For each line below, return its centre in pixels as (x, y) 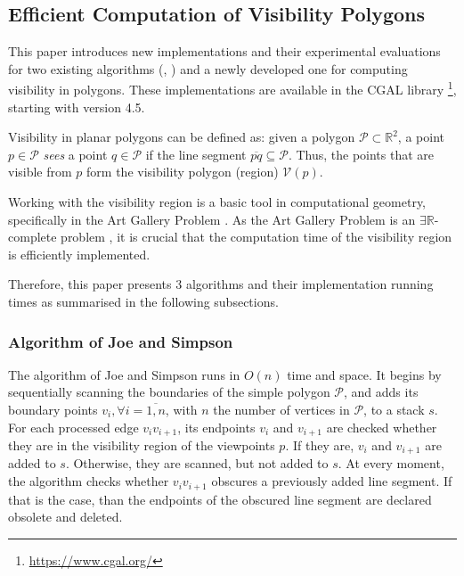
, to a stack (394, 409)
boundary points (53, 409)
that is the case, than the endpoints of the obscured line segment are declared (220, 499)
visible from (40, 172)
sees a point (75, 154)
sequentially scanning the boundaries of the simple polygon (169, 392)
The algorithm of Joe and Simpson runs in (124, 374)
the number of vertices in (281, 409)
